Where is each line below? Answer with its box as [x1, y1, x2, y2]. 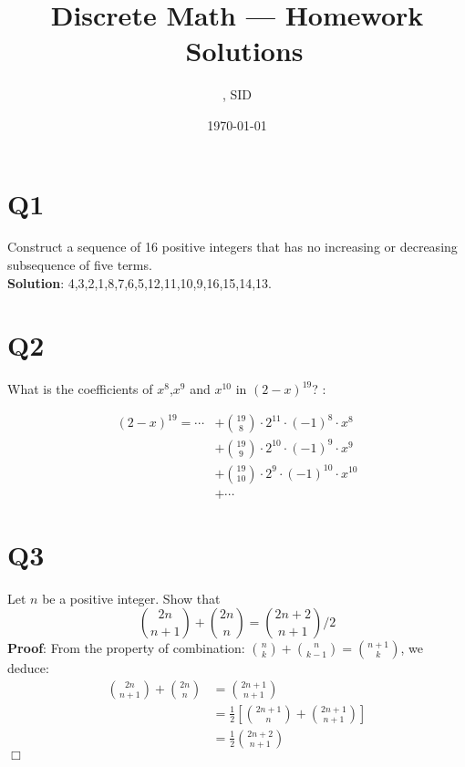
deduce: [7, 658, 49, 678]
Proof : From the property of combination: [7, 638, 245, 658]
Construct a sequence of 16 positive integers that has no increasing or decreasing [7, 237, 458, 256]
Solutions [185, 32, 304, 69]
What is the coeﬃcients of [7, 379, 153, 399]
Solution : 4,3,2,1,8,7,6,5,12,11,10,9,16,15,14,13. [7, 273, 272, 292]
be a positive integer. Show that [42, 588, 221, 607]
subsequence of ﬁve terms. [7, 255, 152, 275]
